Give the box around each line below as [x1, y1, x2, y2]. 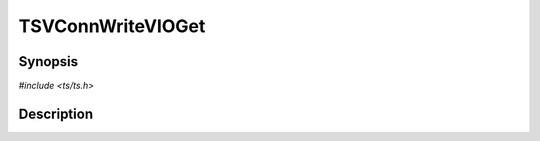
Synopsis [18, 53, 79, 70]
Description [18, 105, 94, 122]
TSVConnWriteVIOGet [18, 15, 206, 37]
